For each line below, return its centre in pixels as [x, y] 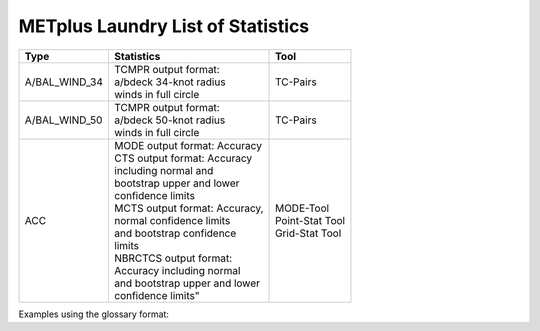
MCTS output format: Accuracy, [189, 208]
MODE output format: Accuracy [188, 145]
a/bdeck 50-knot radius [170, 120]
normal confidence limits [172, 220]
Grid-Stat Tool [308, 233]
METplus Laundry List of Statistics [164, 26]
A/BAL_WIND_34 [64, 82]
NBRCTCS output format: [173, 258]
